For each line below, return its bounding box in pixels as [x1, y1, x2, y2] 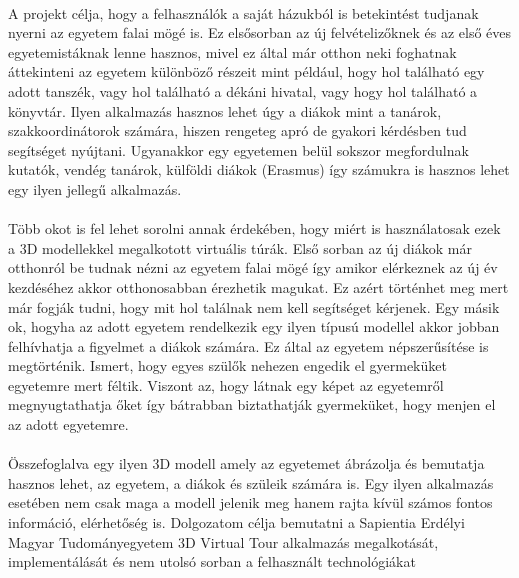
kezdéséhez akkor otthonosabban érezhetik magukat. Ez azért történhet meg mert [8, 276, 509, 297]
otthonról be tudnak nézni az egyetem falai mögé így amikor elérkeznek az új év [8, 257, 498, 278]
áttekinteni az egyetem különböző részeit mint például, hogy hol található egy [8, 61, 485, 82]
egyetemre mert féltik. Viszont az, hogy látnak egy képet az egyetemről [8, 374, 444, 395]
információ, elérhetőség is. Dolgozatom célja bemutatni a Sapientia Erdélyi [8, 512, 465, 533]
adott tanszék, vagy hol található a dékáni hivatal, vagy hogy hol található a [8, 80, 478, 101]
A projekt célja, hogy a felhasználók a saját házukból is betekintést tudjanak [8, 2, 479, 23]
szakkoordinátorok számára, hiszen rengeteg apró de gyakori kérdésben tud [8, 120, 467, 141]
